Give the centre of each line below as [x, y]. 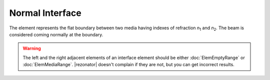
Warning [32, 48]
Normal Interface [45, 13]
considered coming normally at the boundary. [56, 34]
